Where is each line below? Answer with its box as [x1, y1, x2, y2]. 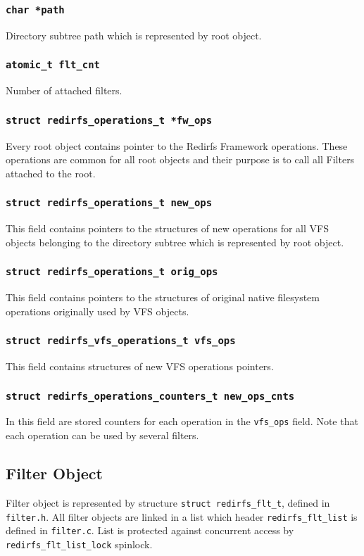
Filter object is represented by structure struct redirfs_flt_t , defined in [6, 495, 330, 510]
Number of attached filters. [6, 83, 123, 98]
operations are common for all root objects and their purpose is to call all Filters [6, 152, 355, 167]
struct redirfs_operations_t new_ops [6, 197, 213, 209]
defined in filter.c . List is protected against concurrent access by [6, 523, 294, 538]
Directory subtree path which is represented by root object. [6, 27, 262, 42]
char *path [6, 4, 65, 15]
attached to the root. [6, 165, 96, 180]
